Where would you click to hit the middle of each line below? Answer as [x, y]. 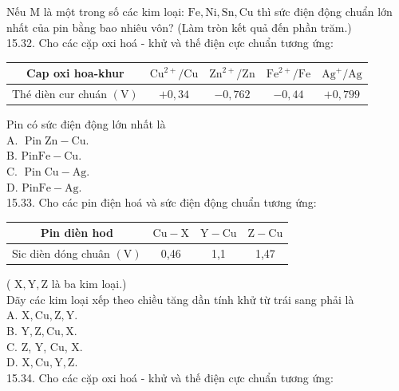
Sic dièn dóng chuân [61, 253]
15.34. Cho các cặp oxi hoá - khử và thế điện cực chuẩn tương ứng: [170, 377]
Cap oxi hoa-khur [75, 73]
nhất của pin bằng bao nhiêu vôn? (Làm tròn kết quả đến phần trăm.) [179, 27]
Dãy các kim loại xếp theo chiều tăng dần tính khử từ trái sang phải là [180, 299]
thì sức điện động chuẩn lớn [325, 11]
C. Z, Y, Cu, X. [45, 346]
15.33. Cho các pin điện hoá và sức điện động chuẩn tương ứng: [162, 202]
